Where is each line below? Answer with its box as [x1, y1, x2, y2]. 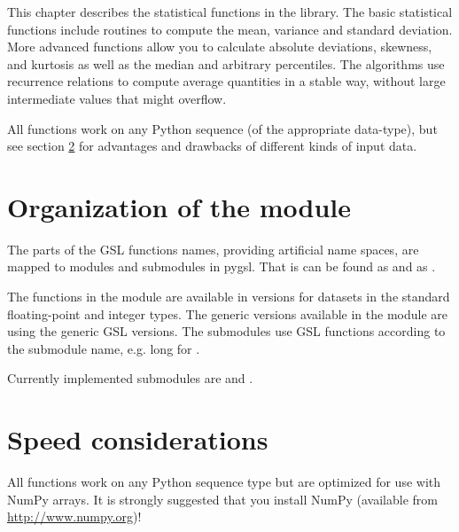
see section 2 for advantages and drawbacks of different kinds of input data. [7, 137, 417, 155]
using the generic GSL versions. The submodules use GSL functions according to [7, 322, 446, 340]
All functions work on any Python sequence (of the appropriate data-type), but [7, 119, 438, 137]
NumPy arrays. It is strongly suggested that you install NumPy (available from [7, 489, 438, 508]
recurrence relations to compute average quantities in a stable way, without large [7, 72, 446, 90]
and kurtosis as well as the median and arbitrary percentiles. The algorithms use [7, 54, 445, 73]
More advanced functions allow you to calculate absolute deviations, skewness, [7, 37, 432, 56]
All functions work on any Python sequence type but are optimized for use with [7, 473, 441, 491]
